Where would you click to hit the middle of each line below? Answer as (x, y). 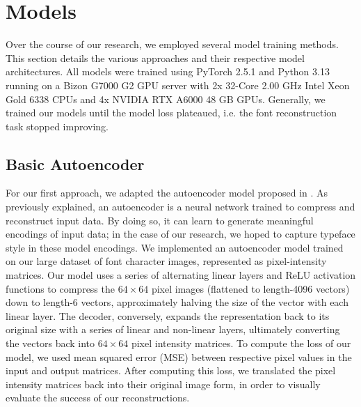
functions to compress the (60, 288)
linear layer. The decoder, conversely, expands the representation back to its (168, 315)
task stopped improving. (57, 126)
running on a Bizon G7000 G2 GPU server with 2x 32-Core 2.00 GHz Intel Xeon (178, 85)
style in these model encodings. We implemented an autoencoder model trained (175, 247)
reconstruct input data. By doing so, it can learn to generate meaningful (160, 220)
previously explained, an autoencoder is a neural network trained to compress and (180, 207)
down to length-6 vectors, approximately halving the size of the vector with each (177, 302)
